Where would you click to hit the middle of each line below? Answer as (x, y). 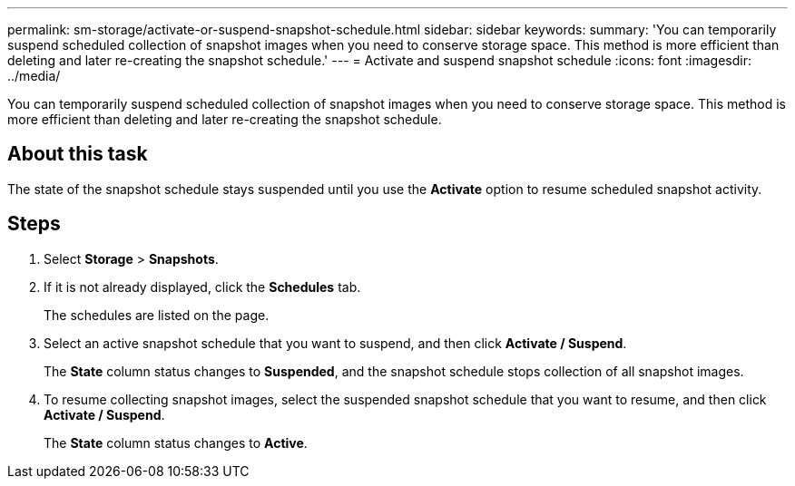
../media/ (34, 76)
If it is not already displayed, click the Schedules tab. (202, 287)
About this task (78, 154)
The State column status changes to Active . (176, 442)
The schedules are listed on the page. (157, 315)
